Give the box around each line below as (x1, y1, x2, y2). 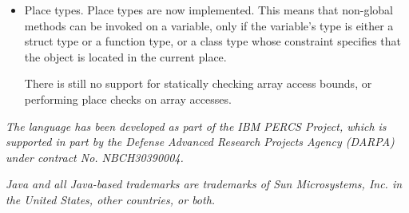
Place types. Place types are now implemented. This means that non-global (24, 2, 393, 18)
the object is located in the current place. (24, 48, 227, 65)
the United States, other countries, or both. (6, 191, 216, 207)
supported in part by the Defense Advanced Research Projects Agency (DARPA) (6, 133, 395, 150)
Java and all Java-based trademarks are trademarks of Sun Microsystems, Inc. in (6, 176, 403, 192)
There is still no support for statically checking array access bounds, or (24, 75, 372, 92)
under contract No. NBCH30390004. (6, 148, 184, 165)
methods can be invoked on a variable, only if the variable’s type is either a (24, 17, 394, 34)
